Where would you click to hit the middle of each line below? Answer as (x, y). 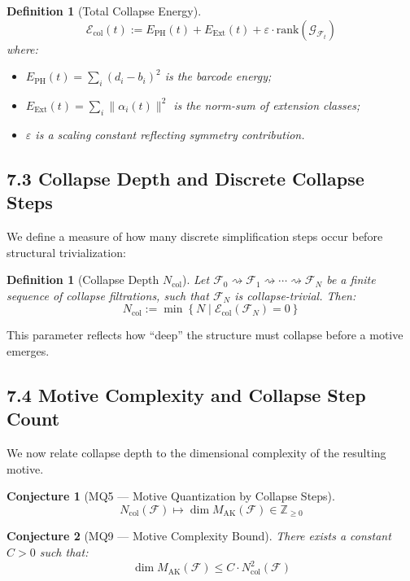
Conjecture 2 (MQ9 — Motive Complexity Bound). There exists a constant (199, 536)
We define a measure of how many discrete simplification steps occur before (195, 236)
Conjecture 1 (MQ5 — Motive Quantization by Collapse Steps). (171, 496)
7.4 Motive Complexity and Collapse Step (186, 394)
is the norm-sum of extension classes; (267, 105)
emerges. (28, 350)
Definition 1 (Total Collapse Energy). (104, 11)
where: (22, 48)
